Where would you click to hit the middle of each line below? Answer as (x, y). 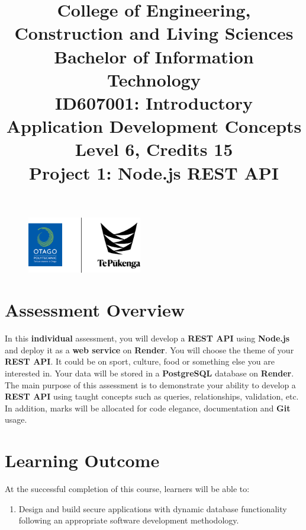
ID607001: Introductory (154, 102)
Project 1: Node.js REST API (154, 172)
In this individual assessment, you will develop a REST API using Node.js (147, 338)
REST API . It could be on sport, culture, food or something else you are (140, 361)
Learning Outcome (82, 460)
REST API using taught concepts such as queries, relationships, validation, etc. (152, 396)
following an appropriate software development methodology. (129, 520)
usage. (16, 419)
